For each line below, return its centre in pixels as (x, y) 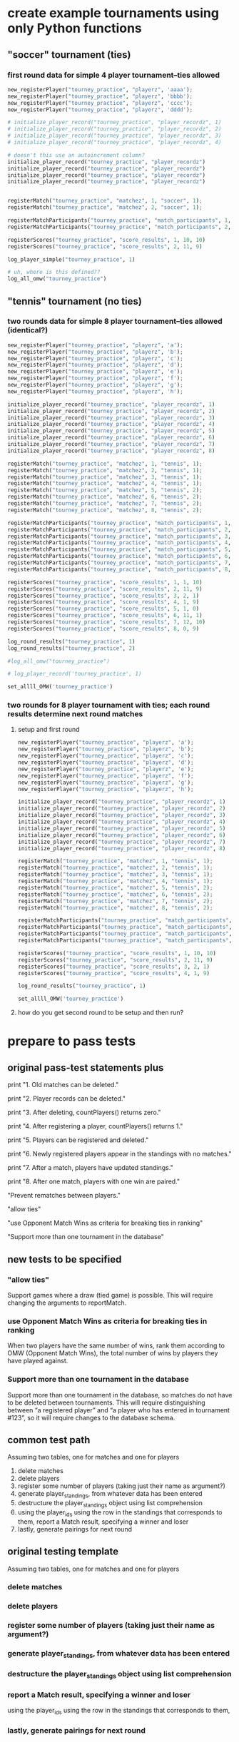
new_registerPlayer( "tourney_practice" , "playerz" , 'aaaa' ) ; (100, 90)
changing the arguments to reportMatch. (67, 1303)
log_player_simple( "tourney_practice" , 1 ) (71, 259)
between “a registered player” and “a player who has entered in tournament (119, 1410)
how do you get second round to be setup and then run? (101, 1013)
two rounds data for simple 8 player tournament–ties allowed (115, 321)
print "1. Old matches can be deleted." (63, 1085)
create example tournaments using (113, 13)
